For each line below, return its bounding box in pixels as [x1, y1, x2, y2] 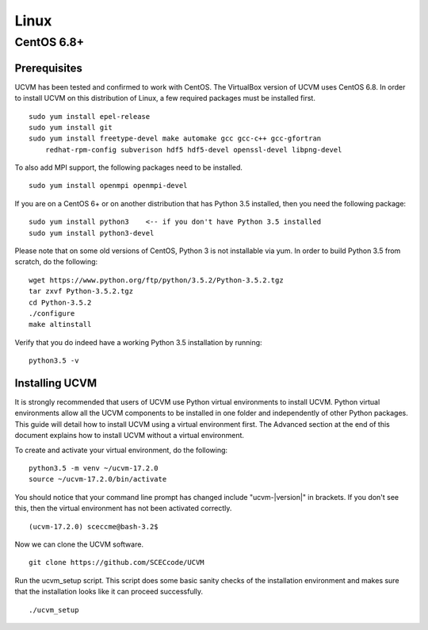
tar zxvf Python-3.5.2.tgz [29, 286, 134, 296]
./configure [29, 309, 75, 317]
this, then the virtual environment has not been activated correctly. [14, 504, 232, 513]
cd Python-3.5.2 [29, 298, 92, 307]
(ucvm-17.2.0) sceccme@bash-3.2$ [29, 522, 159, 531]
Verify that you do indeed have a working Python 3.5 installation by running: [14, 337, 262, 347]
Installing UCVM [14, 376, 97, 390]
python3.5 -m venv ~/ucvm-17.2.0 [29, 464, 159, 472]
